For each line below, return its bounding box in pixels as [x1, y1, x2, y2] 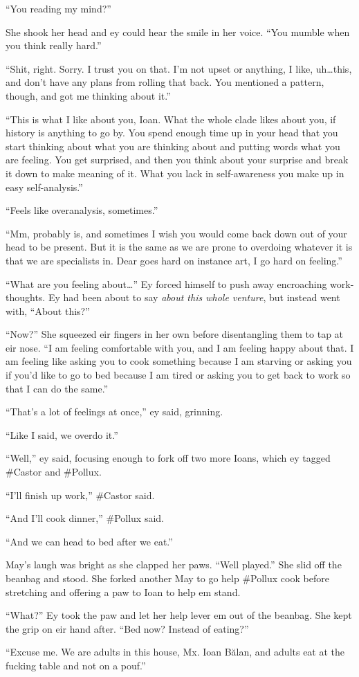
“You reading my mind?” [6, 1, 111, 15]
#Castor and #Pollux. [6, 464, 102, 479]
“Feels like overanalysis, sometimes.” [6, 203, 158, 217]
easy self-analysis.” [6, 179, 83, 194]
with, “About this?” [6, 303, 90, 318]
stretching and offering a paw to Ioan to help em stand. [6, 584, 241, 599]
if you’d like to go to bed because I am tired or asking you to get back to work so [6, 368, 351, 382]
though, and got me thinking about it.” [6, 88, 171, 102]
